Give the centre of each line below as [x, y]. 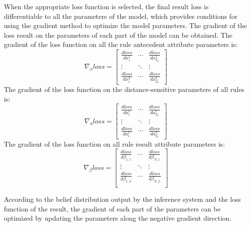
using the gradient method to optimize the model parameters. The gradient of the [125, 25]
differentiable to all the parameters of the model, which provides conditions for [121, 16]
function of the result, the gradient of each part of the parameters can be [112, 208]
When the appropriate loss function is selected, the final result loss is [106, 6]
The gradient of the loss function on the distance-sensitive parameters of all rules [124, 89]
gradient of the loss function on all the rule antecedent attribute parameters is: [121, 44]
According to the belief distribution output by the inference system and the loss [122, 199]
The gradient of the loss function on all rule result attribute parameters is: [115, 143]
